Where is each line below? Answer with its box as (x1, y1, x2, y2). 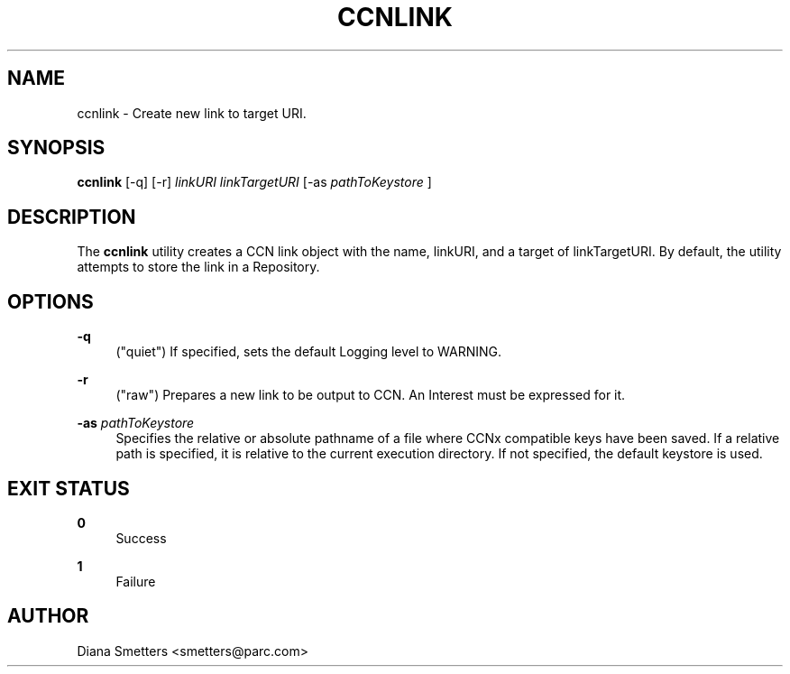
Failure (115, 573, 156, 589)
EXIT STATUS (7, 476, 130, 500)
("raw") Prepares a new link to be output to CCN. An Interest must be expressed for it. (115, 387, 626, 403)
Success (115, 530, 167, 546)
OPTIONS (7, 290, 94, 313)
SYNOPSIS (7, 136, 106, 160)
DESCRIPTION (7, 205, 136, 228)
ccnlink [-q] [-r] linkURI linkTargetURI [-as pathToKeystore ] (77, 174, 432, 190)
